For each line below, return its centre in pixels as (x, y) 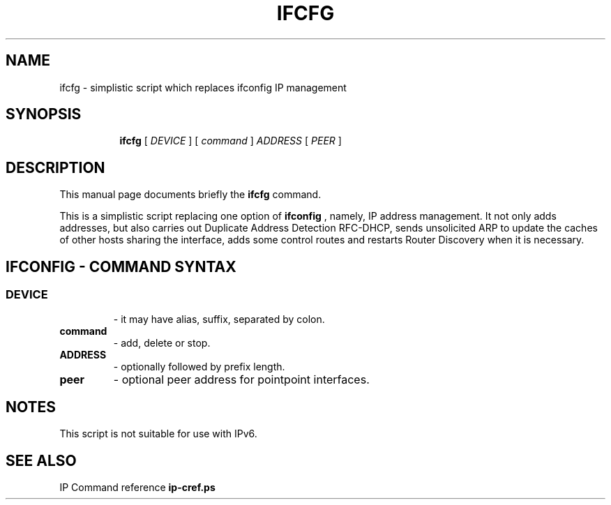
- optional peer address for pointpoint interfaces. (241, 379)
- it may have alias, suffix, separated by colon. (219, 319)
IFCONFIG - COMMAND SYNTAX (121, 266)
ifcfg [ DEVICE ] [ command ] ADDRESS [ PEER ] (231, 141)
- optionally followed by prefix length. (199, 366)
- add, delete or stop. (162, 342)
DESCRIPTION (55, 167)
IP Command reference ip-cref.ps (137, 488)
